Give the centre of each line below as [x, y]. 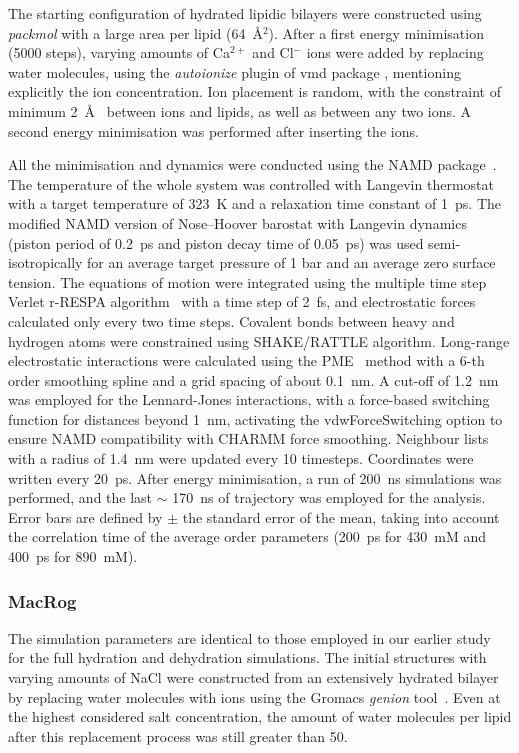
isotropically [45, 262]
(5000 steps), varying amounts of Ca [119, 52]
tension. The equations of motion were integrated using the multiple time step [247, 281]
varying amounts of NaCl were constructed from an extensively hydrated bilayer [253, 677]
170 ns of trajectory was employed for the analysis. [329, 497]
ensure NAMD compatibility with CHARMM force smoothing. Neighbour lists [248, 438]
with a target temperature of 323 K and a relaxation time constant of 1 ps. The [255, 203]
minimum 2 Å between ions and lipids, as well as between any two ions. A [240, 110]
